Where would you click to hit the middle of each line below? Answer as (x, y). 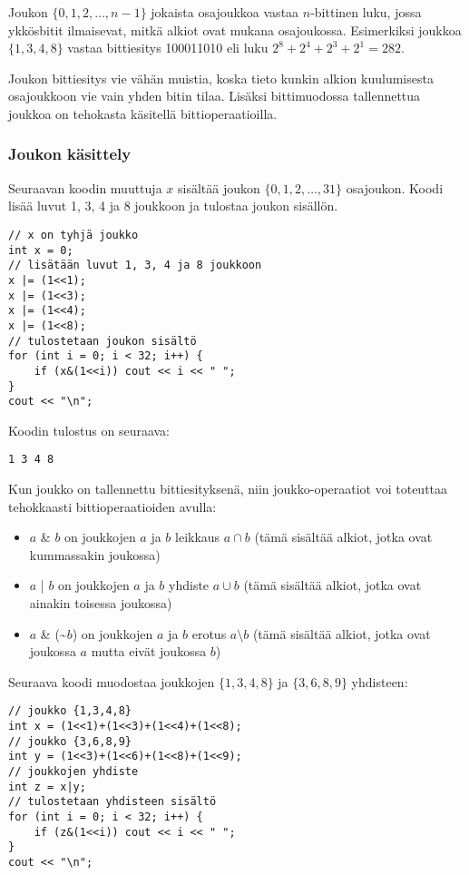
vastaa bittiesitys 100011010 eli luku (168, 48)
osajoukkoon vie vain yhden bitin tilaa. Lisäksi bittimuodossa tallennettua (215, 96)
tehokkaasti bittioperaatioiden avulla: (112, 506)
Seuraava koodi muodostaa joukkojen (112, 681)
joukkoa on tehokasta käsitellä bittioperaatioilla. (143, 113)
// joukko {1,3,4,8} (70, 711)
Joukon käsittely (70, 154)
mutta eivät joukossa (149, 651)
